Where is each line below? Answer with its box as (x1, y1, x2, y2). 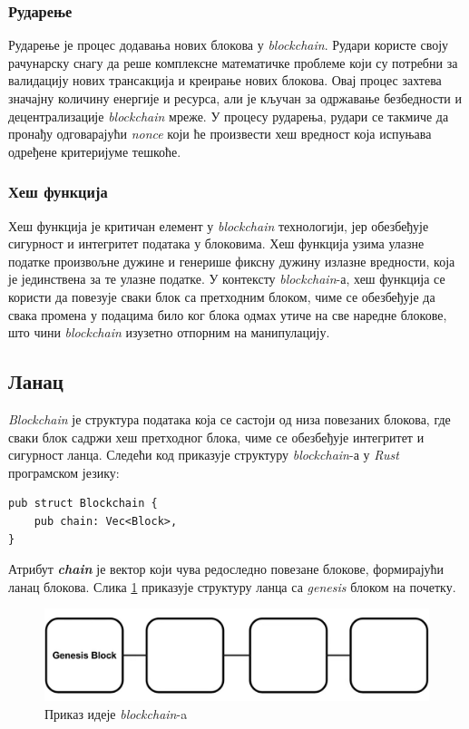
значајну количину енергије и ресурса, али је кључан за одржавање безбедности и (8, 89, 462, 107)
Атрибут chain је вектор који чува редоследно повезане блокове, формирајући (8, 559, 445, 578)
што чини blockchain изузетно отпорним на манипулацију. (8, 323, 330, 342)
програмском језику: (8, 462, 120, 481)
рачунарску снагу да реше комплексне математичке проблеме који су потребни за (8, 53, 458, 72)
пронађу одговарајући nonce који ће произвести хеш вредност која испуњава (8, 124, 432, 143)
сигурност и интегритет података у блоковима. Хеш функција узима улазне (8, 234, 425, 253)
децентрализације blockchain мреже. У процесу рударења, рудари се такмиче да (8, 106, 449, 125)
